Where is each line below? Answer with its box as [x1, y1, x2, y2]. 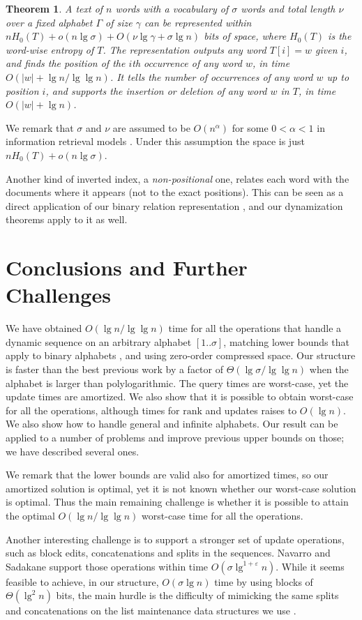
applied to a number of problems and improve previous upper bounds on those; [6, 430, 345, 444]
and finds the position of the [6, 56, 126, 70]
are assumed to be [112, 120, 190, 135]
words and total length [241, 1, 335, 15]
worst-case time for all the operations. [142, 508, 303, 522]
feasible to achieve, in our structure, [6, 574, 159, 589]
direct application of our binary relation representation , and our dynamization [6, 198, 343, 213]
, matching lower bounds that [223, 334, 349, 349]
